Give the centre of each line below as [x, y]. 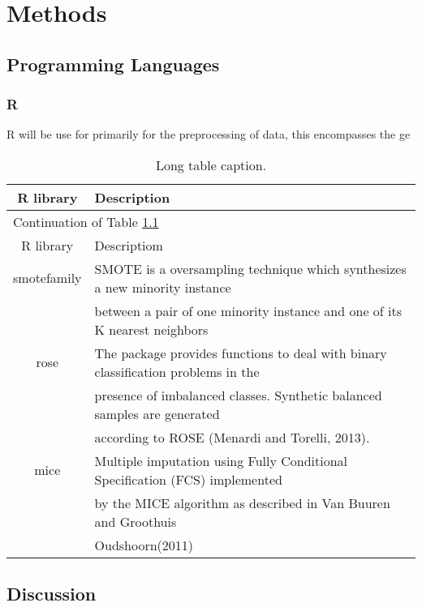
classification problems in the [177, 371]
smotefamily [47, 278]
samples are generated [157, 413]
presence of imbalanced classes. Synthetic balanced [238, 395]
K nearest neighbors [151, 329]
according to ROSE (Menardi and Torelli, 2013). [232, 437]
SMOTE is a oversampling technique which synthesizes [250, 268]
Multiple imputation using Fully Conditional [221, 460]
